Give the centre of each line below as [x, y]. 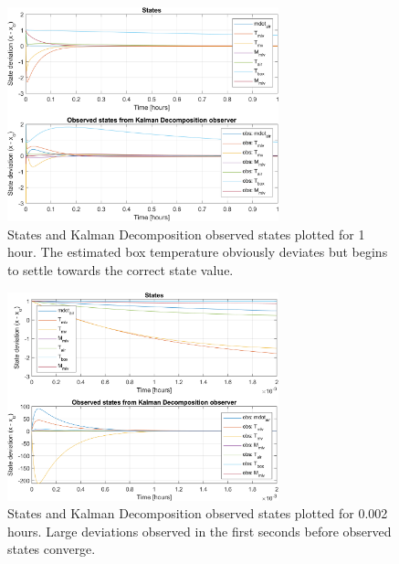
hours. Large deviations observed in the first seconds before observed [199, 531]
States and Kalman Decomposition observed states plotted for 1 [186, 234]
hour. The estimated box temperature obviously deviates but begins [198, 252]
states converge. [52, 549]
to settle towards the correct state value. [121, 269]
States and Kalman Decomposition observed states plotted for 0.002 [198, 513]
